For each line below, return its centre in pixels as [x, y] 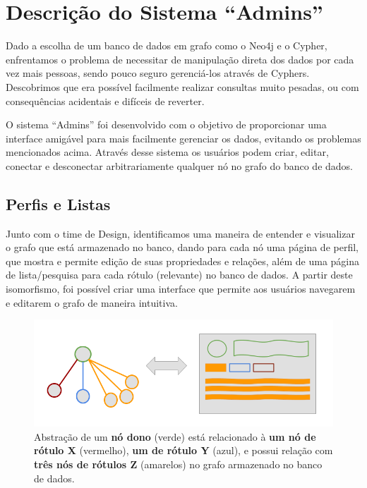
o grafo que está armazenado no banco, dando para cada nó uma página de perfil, [182, 247]
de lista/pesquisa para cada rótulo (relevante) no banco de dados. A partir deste [179, 275]
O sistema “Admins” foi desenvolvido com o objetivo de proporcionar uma [166, 124]
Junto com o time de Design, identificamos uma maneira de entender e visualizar [180, 233]
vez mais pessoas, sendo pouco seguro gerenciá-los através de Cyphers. [158, 73]
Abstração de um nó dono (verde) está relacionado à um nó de [175, 436]
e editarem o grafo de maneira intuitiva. [92, 302]
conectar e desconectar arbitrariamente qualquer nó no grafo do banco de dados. [179, 165]
